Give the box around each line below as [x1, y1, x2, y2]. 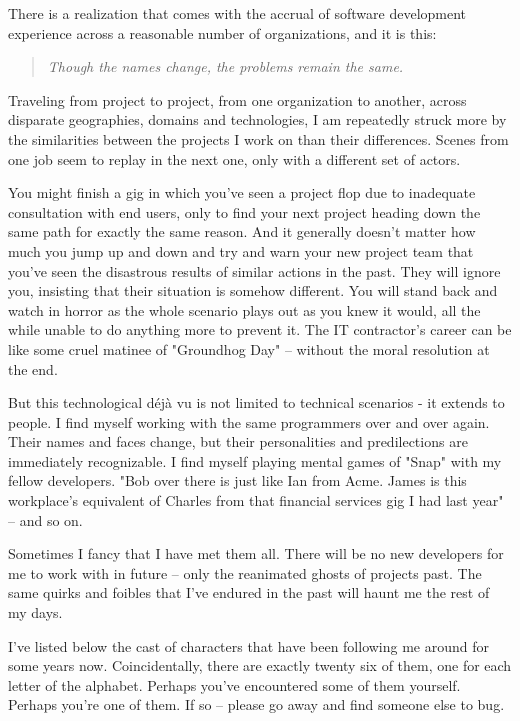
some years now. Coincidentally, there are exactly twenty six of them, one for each [8, 655, 512, 676]
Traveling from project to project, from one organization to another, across [8, 89, 467, 110]
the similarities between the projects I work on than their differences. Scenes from [8, 128, 509, 149]
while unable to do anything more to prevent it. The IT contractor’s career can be [8, 319, 512, 340]
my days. [8, 602, 63, 623]
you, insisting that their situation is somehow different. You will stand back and [8, 280, 498, 301]
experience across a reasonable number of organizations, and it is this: [8, 22, 437, 43]
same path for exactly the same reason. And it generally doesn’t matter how [8, 221, 476, 242]
